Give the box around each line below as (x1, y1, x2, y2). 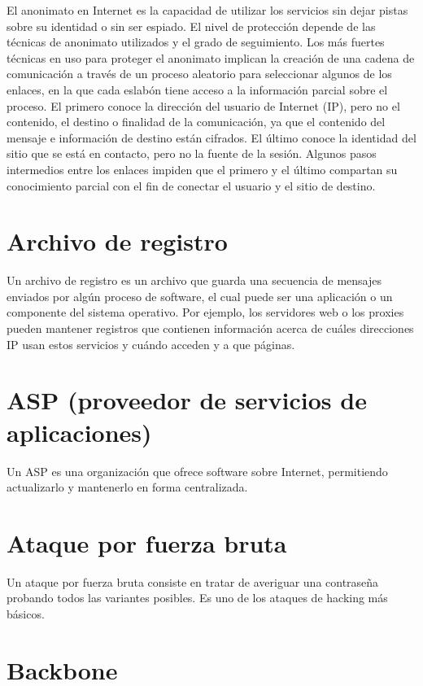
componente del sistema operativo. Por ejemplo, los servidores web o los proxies (7, 304, 404, 321)
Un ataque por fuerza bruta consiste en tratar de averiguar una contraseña (7, 573, 379, 590)
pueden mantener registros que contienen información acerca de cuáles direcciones (7, 320, 414, 337)
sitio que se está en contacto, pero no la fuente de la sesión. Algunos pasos (7, 145, 377, 162)
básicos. (7, 605, 45, 623)
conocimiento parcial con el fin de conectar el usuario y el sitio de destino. (7, 177, 376, 194)
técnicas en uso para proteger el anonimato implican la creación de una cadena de (7, 49, 415, 66)
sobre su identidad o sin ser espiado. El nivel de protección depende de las (7, 17, 376, 34)
